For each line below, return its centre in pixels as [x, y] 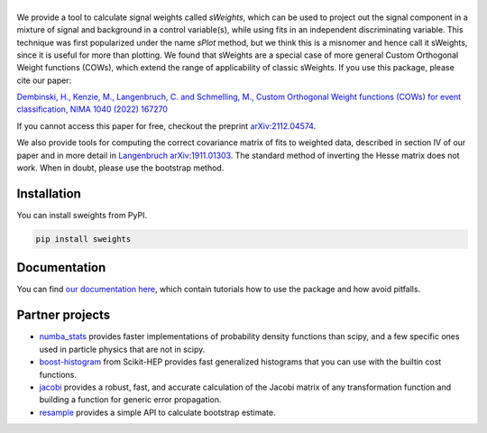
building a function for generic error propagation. [130, 400]
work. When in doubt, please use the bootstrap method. [120, 168]
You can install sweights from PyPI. [82, 215]
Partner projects [64, 315]
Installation [49, 193]
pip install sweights [83, 239]
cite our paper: [44, 80]
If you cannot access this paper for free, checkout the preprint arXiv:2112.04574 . [166, 125]
